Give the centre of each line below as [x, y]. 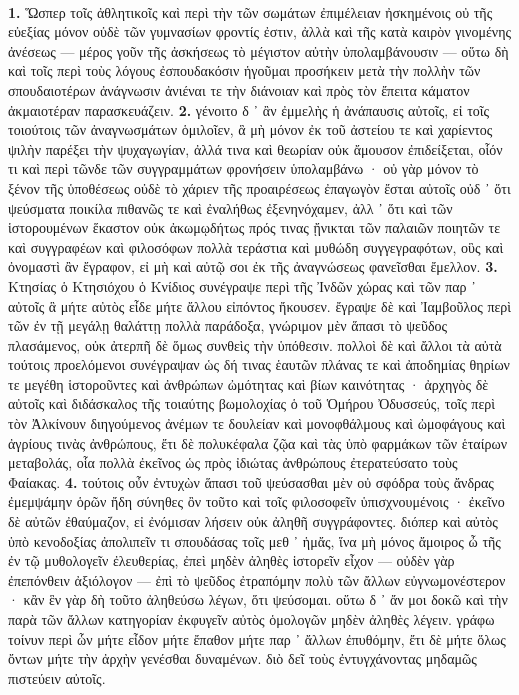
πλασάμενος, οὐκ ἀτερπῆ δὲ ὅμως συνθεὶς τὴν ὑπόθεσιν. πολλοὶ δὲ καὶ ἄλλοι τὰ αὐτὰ [255, 344]
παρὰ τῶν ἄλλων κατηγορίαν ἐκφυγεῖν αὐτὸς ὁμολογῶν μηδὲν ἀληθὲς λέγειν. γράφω [251, 619]
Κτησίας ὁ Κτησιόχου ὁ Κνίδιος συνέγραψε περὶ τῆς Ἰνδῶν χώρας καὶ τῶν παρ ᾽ [242, 285]
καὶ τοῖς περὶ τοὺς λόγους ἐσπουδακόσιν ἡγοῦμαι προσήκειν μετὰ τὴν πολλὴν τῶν [244, 70]
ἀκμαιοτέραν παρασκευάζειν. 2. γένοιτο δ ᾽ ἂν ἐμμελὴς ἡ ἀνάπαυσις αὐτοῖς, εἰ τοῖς [249, 109]
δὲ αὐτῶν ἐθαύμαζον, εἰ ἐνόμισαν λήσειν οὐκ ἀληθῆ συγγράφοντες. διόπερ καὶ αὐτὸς [253, 521]
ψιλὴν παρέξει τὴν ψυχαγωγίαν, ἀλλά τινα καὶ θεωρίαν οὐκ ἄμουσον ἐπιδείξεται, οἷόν [255, 148]
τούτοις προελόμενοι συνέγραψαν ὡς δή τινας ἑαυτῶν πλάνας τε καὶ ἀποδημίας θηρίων [259, 364]
